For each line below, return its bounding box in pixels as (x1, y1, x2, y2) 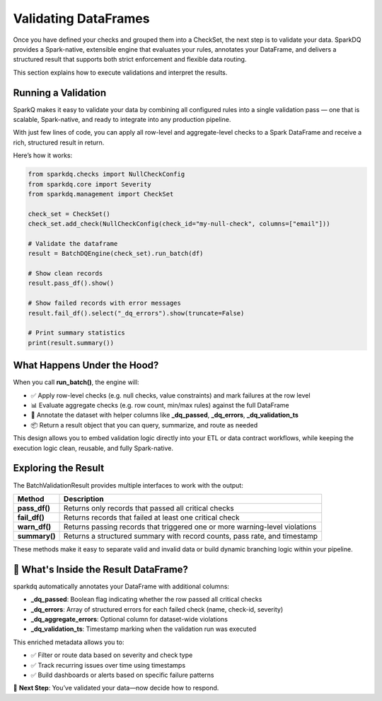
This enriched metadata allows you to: (13, 638, 125, 646)
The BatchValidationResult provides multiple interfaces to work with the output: (13, 481, 243, 489)
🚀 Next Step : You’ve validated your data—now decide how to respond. (13, 684, 219, 692)
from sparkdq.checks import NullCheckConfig (28, 170, 185, 179)
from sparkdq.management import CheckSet (28, 190, 174, 198)
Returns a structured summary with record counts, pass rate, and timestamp (64, 531, 318, 541)
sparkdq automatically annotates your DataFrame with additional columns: (13, 582, 230, 590)
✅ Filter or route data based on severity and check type (30, 651, 193, 659)
